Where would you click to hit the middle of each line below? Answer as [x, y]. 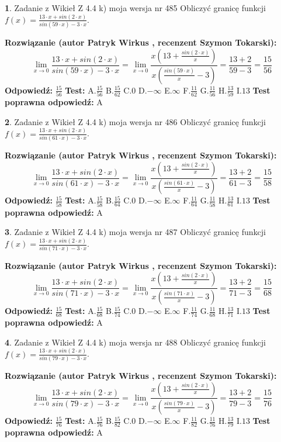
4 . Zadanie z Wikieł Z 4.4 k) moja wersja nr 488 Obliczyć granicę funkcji [135, 342]
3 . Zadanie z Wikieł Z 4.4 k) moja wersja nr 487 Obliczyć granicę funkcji [135, 232]
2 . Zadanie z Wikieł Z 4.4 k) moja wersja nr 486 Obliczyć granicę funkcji [135, 121]
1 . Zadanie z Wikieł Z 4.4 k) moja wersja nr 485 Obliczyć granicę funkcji [135, 8]
